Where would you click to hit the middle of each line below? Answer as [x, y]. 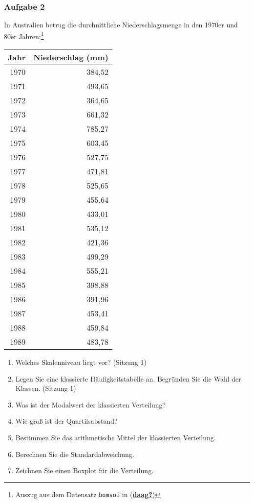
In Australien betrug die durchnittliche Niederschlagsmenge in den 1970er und [121, 25]
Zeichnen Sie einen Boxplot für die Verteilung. [85, 470]
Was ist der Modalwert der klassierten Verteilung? [91, 404]
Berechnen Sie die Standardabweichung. [75, 454]
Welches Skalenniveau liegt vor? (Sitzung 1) [81, 362]
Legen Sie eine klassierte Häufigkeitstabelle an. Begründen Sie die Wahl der [128, 378]
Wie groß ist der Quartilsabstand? [66, 421]
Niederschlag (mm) [71, 57]
